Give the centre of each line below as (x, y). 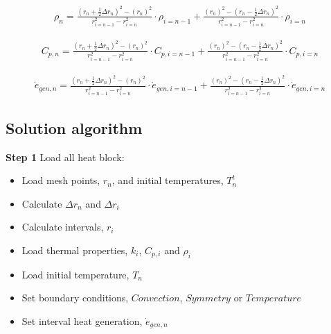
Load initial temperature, (75, 274)
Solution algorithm (74, 127)
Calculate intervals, (63, 227)
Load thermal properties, (75, 250)
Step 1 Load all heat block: (65, 157)
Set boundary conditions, (75, 298)
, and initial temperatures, (168, 180)
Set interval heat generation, (82, 320)
